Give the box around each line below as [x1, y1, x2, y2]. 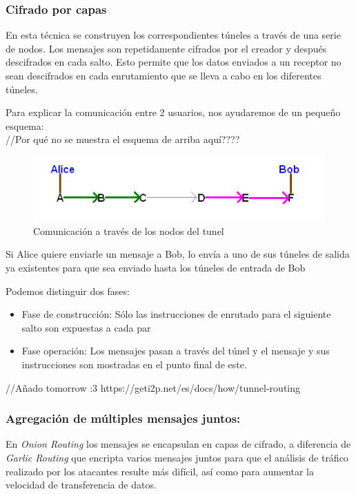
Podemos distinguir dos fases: [6, 283, 130, 298]
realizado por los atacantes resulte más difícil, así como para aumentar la [6, 464, 314, 478]
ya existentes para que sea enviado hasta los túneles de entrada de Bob [6, 260, 306, 274]
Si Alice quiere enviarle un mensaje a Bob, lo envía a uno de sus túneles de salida [6, 247, 350, 261]
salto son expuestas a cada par [21, 320, 151, 334]
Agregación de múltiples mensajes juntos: [6, 410, 241, 427]
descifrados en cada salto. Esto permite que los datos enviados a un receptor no [6, 55, 342, 69]
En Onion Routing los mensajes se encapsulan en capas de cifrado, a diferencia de [6, 437, 351, 451]
